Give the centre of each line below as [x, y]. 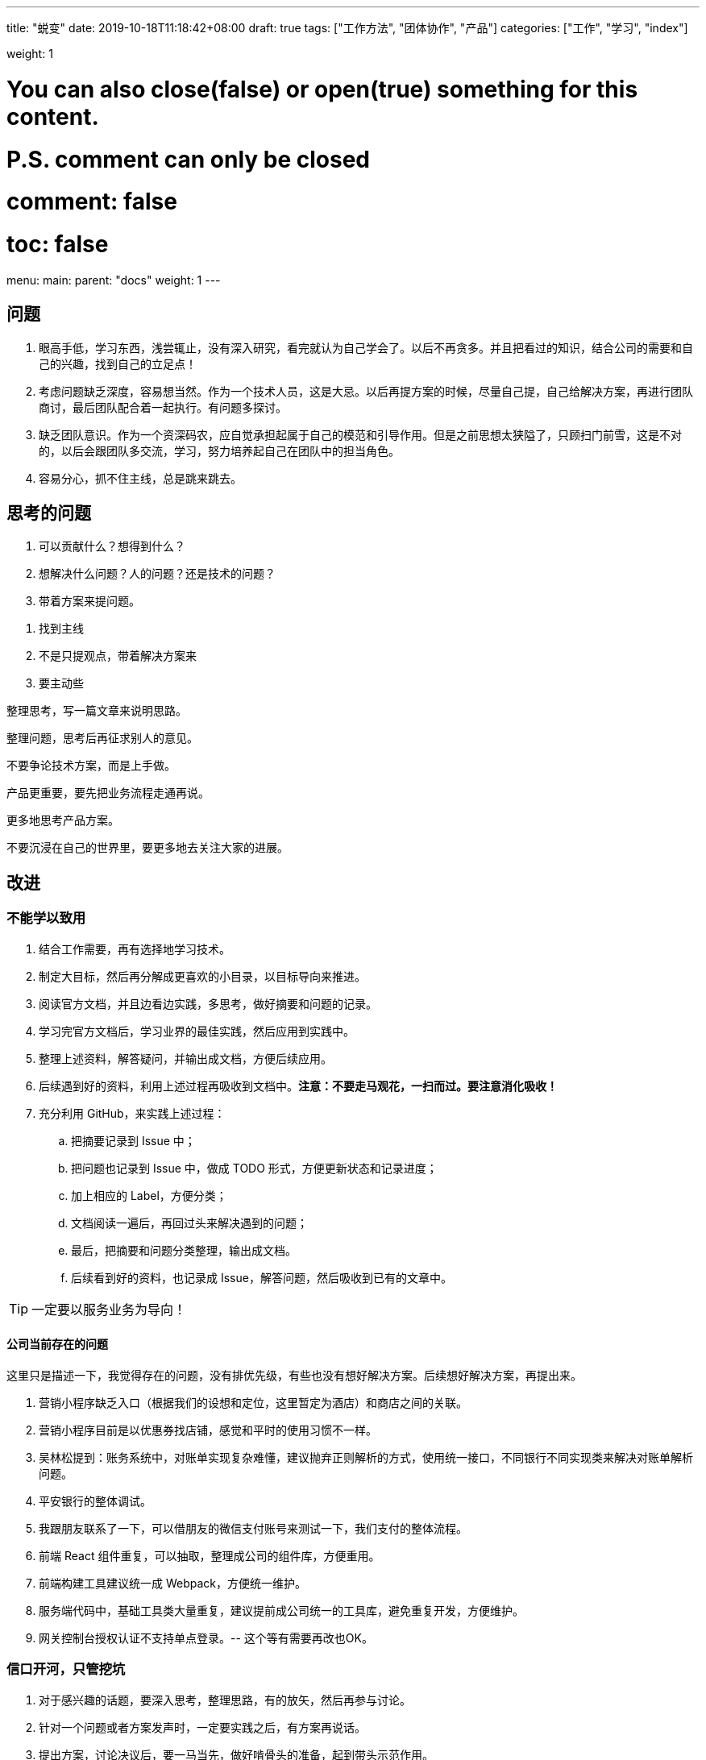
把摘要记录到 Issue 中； [133, 1140]
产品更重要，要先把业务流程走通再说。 [108, 793]
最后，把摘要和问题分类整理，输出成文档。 [184, 1250]
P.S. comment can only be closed [188, 159]
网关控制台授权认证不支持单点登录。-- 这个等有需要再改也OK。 [206, 1638]
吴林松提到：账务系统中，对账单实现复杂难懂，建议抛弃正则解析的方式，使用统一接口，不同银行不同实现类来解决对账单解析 [366, 1457]
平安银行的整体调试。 [95, 1501]
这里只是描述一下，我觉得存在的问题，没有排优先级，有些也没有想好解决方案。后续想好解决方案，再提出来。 [294, 1375]
